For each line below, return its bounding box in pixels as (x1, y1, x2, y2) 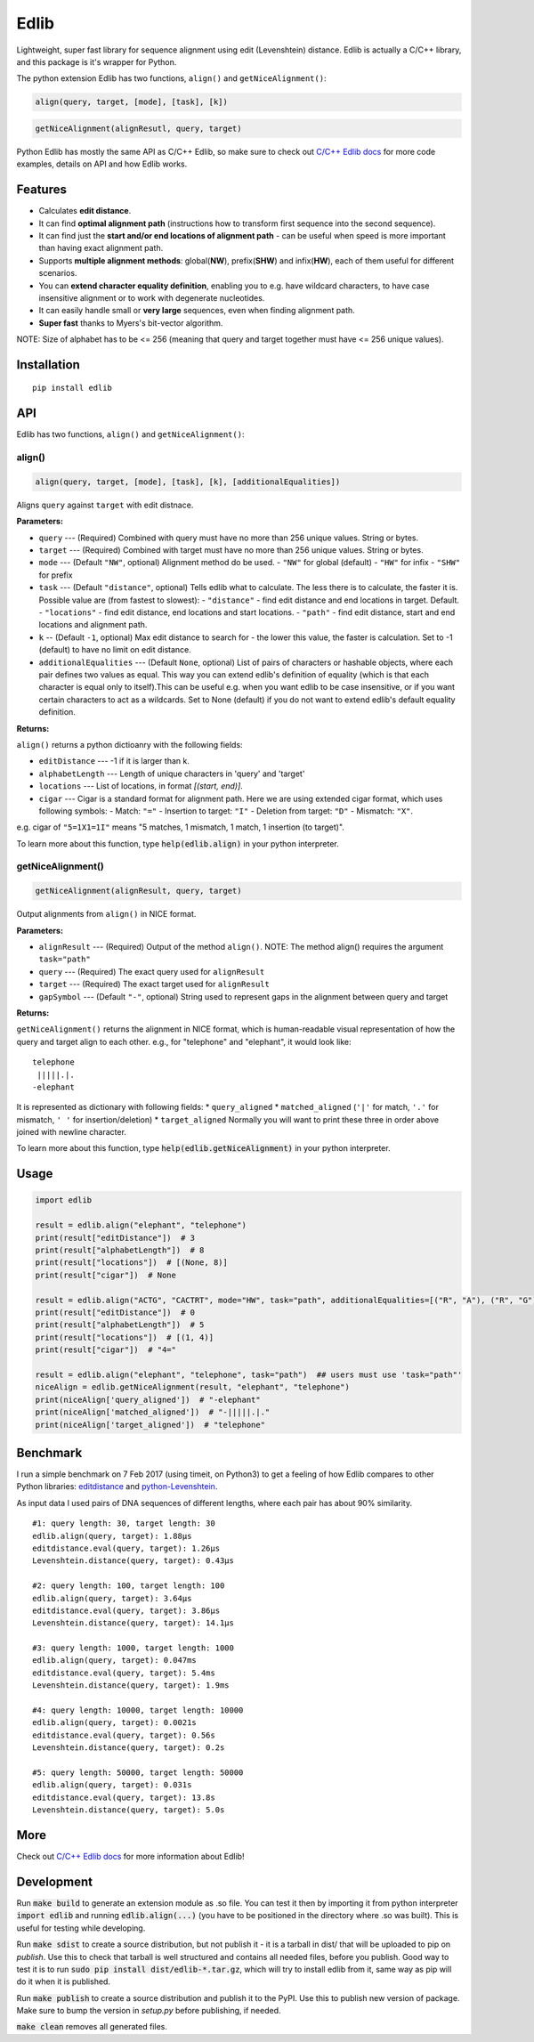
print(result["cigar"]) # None (35, 1269, 177, 1280)
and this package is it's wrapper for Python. (16, 56, 177, 67)
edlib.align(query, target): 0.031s (32, 1780, 192, 1790)
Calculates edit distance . (38, 206, 132, 216)
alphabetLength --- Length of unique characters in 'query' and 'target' (38, 768, 305, 779)
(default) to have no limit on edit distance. (38, 644, 191, 655)
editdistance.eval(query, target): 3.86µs (32, 1605, 221, 1616)
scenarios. (38, 268, 77, 279)
